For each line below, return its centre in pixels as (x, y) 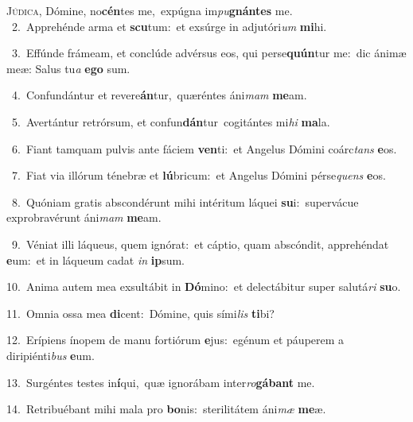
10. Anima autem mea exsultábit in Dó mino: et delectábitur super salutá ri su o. (204, 286)
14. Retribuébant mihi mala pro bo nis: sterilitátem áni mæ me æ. (166, 409)
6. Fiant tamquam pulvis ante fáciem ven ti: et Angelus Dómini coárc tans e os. (204, 148)
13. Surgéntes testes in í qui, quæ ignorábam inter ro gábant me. (161, 382)
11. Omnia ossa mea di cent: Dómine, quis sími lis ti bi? (140, 313)
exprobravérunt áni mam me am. (84, 217)
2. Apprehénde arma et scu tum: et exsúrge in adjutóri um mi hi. (169, 26)
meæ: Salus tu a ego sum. (68, 68)
